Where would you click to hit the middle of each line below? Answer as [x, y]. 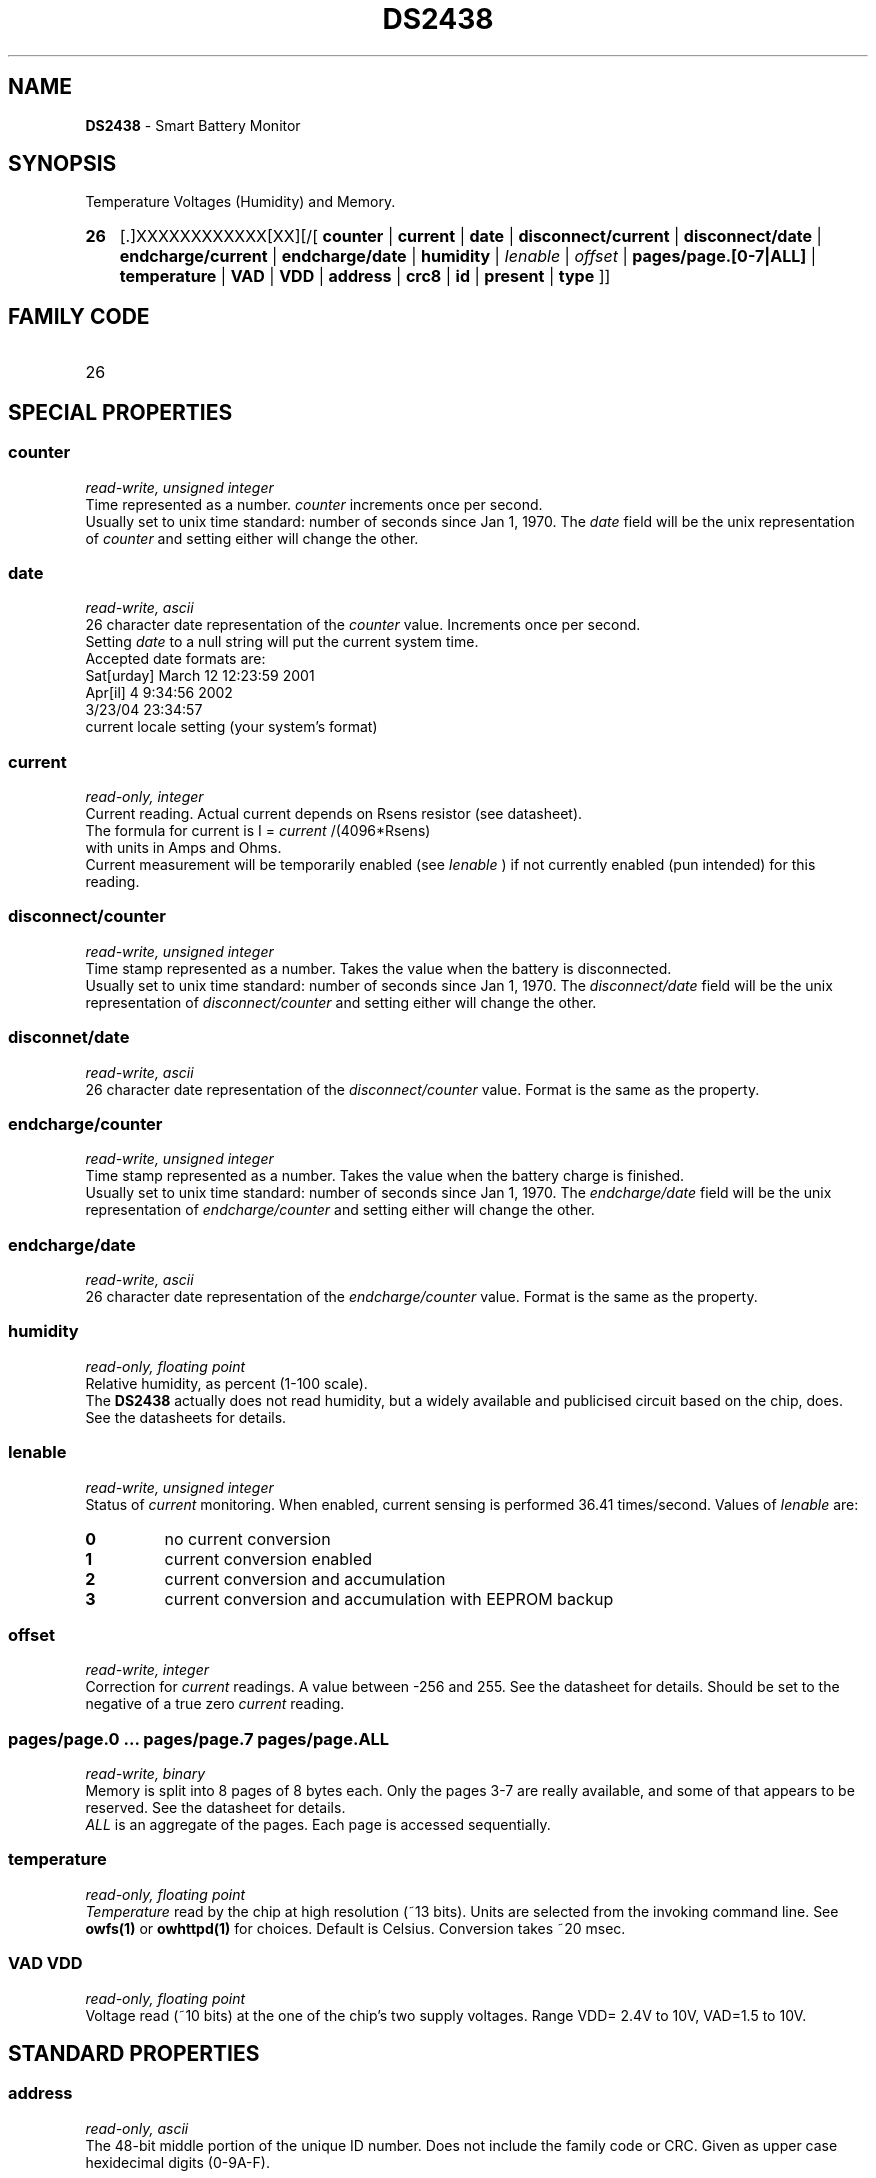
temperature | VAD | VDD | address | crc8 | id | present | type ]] [365, 276]
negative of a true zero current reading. [215, 1704]
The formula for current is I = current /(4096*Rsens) [258, 830]
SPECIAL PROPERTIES [120, 412]
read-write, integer [147, 1670]
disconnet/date [69, 1037]
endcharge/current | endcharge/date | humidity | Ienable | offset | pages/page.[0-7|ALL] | [468, 256]
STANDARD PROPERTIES [134, 2053]
